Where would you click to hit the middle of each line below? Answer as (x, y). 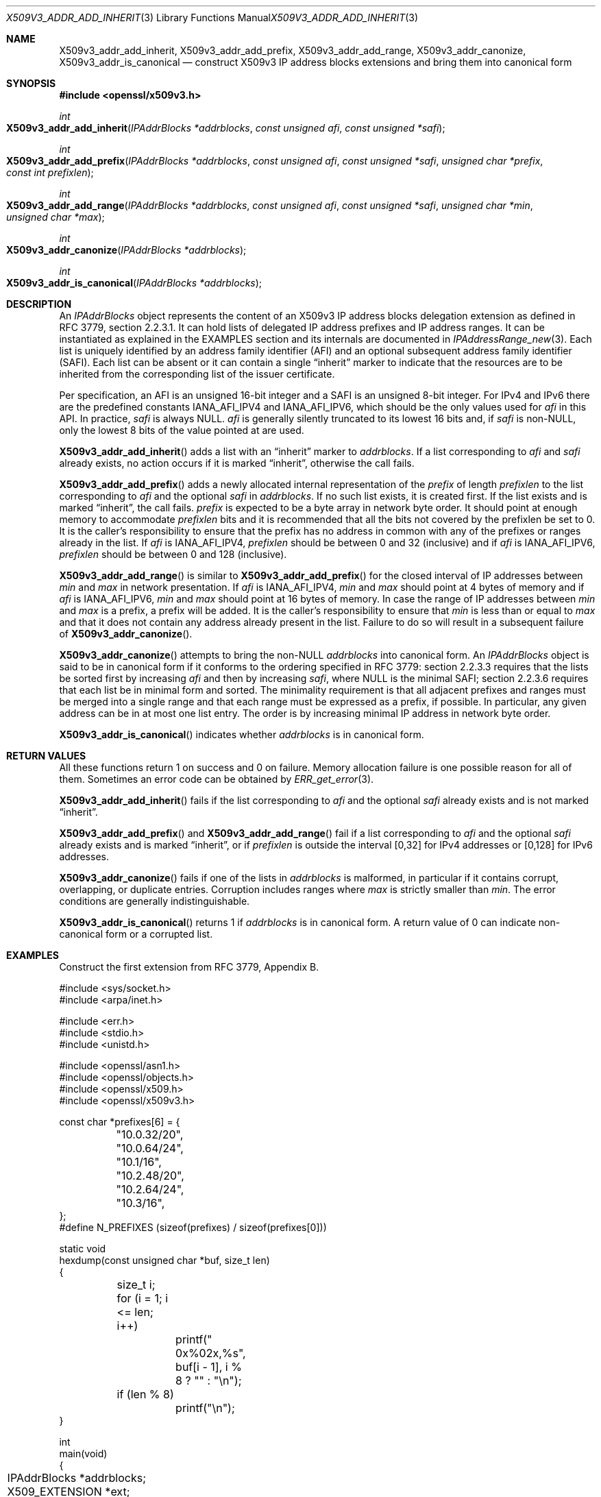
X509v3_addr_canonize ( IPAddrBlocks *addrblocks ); (126, 250)
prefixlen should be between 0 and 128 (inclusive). (173, 554)
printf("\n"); (205, 1408)
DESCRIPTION (39, 304)
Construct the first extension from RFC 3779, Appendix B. (189, 967)
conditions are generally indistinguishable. (155, 901)
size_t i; (136, 1285)
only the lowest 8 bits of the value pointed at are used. (182, 430)
